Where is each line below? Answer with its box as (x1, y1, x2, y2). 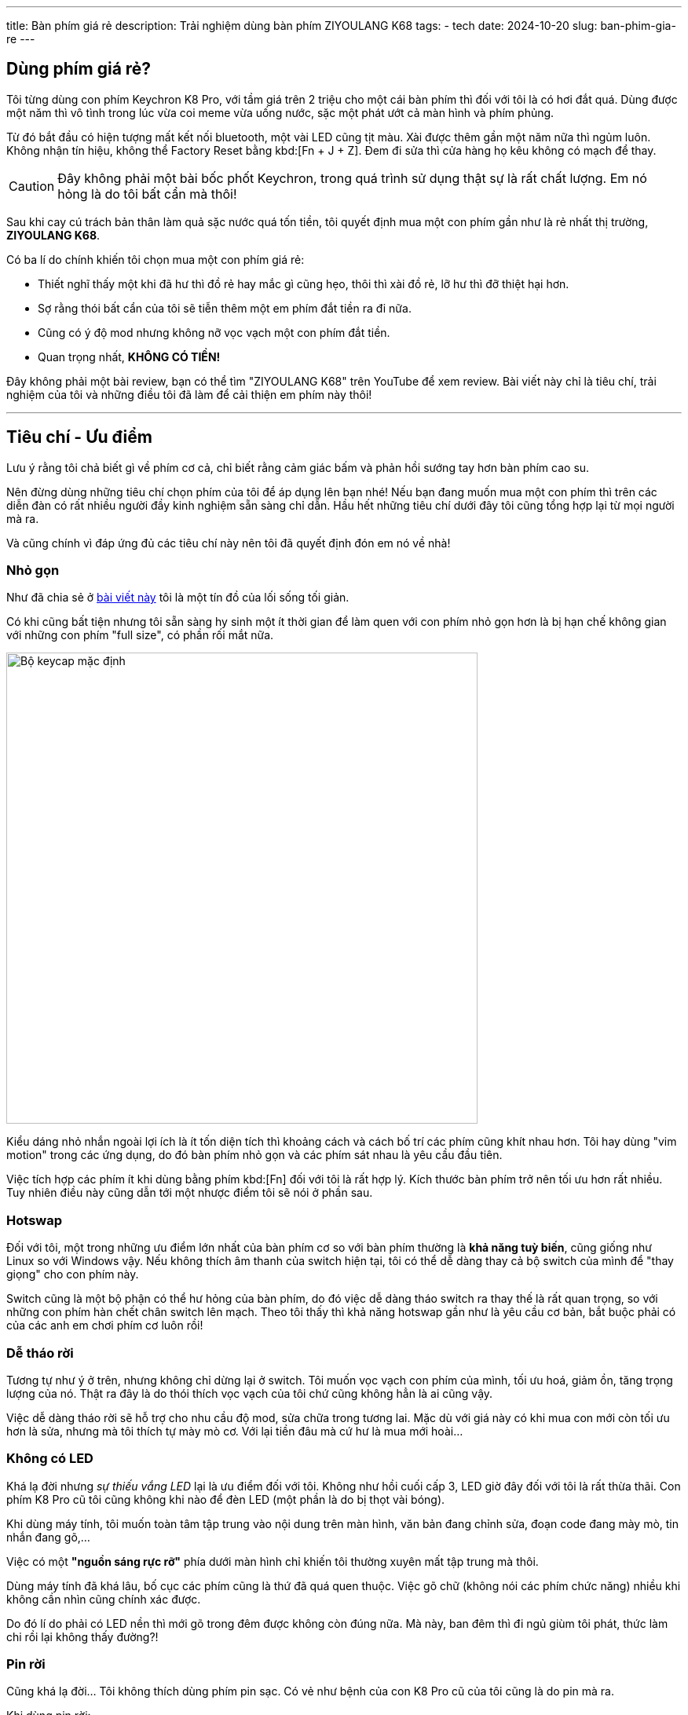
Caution (9, 177, 55, 194)
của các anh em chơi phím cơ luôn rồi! (6, 1318, 203, 1333)
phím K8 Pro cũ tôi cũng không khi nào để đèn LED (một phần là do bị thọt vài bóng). (6, 1492, 445, 1506)
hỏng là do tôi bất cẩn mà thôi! (57, 185, 237, 202)
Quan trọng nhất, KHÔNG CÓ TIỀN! (38, 349, 221, 364)
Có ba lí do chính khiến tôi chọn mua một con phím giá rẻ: (6, 252, 305, 266)
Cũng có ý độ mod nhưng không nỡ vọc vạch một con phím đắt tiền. (38, 325, 390, 339)
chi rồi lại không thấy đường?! (6, 1629, 159, 1644)
